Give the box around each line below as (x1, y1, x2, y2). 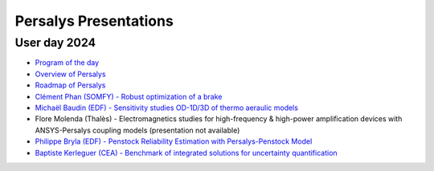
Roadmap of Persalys (35, 80, 106, 90)
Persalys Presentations (14, 12, 174, 30)
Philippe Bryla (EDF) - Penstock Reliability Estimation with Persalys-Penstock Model (35, 136, 313, 146)
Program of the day (35, 58, 100, 67)
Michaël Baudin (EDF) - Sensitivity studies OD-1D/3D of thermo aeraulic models (35, 103, 299, 112)
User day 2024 (14, 35, 96, 50)
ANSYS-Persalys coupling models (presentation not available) (35, 125, 240, 135)
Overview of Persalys (35, 69, 106, 79)
